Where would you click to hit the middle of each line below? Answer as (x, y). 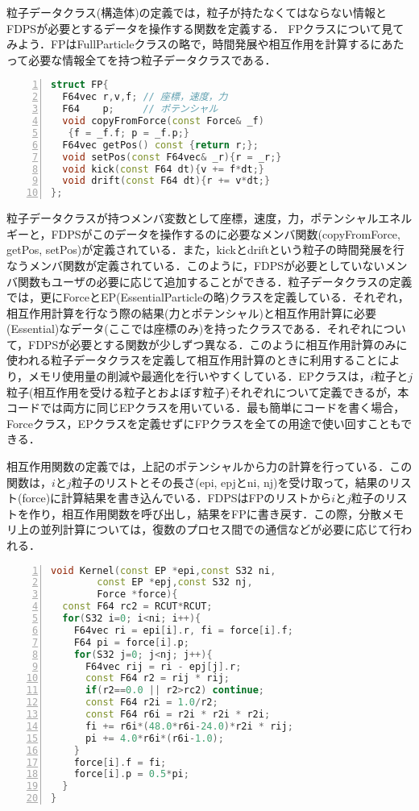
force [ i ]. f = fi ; (120, 762)
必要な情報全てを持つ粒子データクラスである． (152, 59)
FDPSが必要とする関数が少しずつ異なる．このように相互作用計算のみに (218, 344)
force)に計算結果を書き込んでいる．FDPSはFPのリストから (177, 498)
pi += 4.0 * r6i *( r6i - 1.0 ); (154, 738)
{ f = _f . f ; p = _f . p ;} (129, 133)
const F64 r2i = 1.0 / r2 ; (151, 703)
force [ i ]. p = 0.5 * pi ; (131, 774)
